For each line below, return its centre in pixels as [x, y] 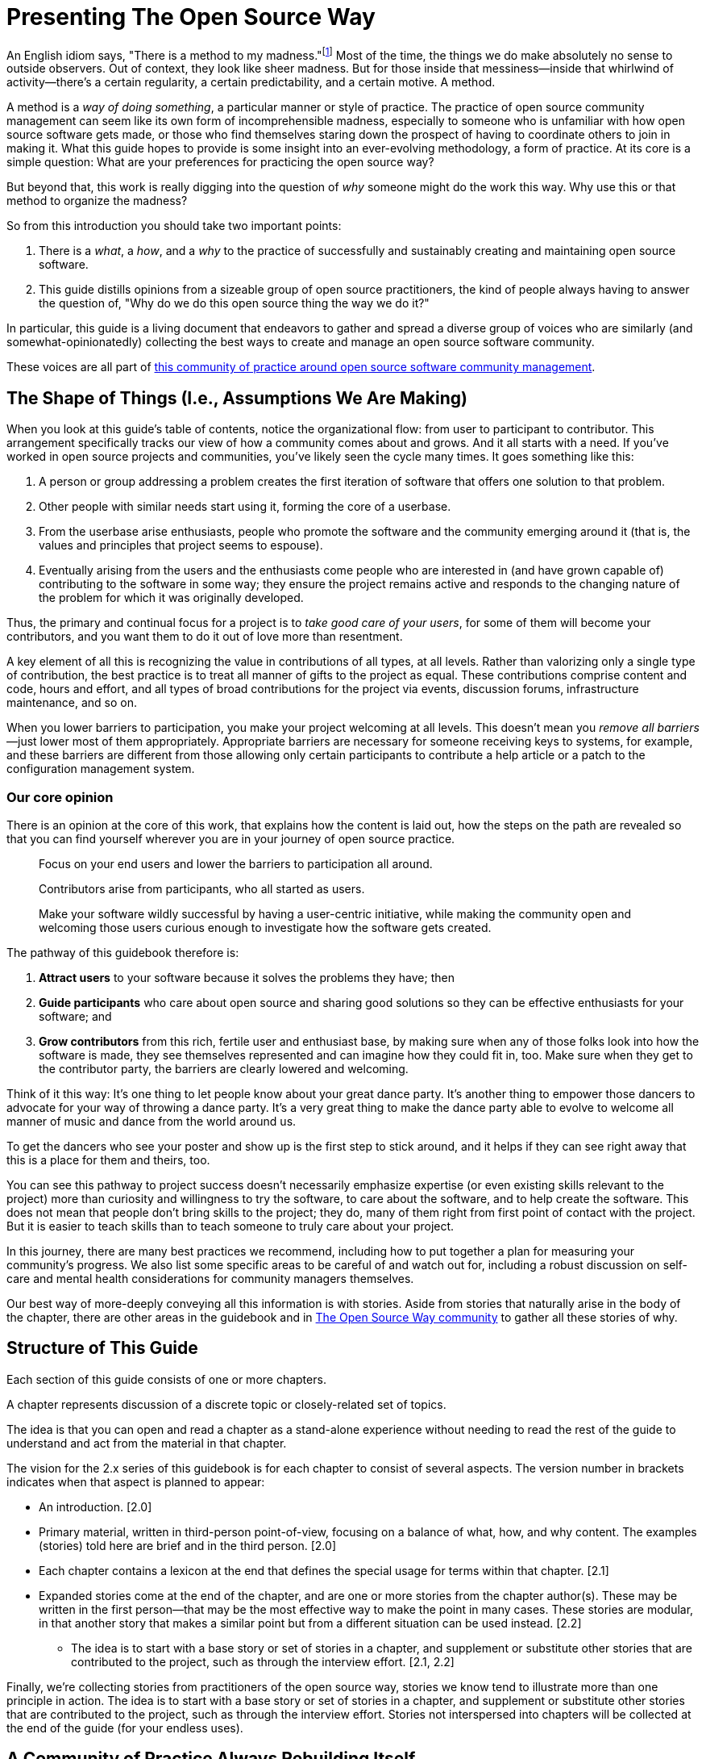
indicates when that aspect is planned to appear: [136, 1481]
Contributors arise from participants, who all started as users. [202, 889]
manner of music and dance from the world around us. [152, 1121]
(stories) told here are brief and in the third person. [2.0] [187, 1545]
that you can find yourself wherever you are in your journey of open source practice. [231, 839]
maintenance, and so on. [72, 703]
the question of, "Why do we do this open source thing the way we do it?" [234, 303]
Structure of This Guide [102, 1348]
